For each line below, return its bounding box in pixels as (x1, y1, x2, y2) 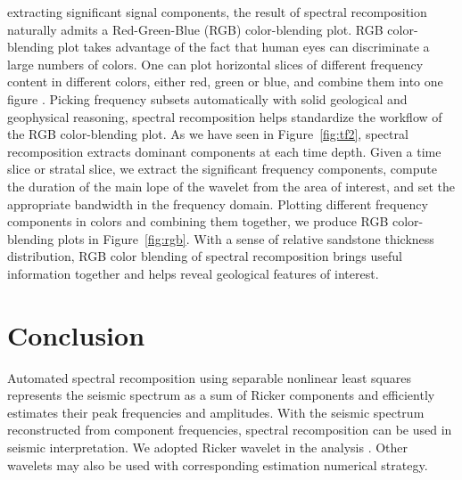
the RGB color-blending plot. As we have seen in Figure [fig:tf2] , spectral (7, 125, 408, 143)
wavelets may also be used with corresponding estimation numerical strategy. (7, 455, 428, 474)
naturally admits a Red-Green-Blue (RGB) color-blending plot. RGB (7, 20, 384, 38)
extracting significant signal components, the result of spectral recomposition (7, 3, 427, 20)
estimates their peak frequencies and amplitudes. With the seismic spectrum (7, 403, 425, 421)
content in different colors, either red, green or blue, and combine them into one (7, 72, 443, 91)
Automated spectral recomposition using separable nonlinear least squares (7, 368, 412, 386)
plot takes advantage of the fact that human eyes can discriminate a (57, 37, 430, 56)
